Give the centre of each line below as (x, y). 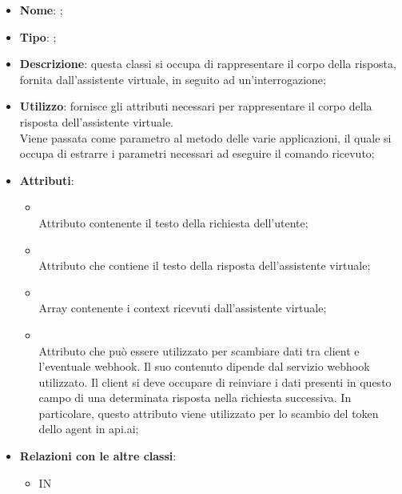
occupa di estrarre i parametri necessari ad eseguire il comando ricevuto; (197, 153)
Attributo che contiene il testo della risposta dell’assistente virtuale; (205, 265)
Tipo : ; (38, 36)
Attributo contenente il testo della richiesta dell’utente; (173, 222)
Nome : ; (41, 10)
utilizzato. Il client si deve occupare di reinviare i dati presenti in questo (215, 382)
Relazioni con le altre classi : (98, 456)
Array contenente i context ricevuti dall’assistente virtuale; (183, 308)
